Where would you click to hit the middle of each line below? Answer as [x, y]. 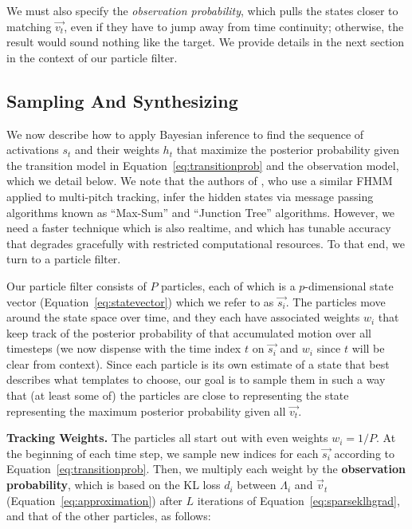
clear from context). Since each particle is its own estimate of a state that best [198, 363]
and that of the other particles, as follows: [109, 516]
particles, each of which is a [228, 285]
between [257, 485]
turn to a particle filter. [64, 259]
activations [33, 150]
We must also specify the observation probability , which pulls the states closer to [202, 10]
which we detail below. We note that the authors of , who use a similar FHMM [200, 181]
